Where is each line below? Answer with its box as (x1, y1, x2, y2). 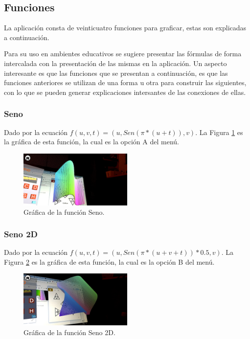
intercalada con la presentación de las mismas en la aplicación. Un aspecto (4, 58, 227, 68)
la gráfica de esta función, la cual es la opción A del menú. (4, 136, 179, 147)
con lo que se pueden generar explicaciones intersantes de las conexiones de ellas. (4, 87, 246, 97)
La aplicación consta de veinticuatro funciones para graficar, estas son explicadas (4, 23, 247, 33)
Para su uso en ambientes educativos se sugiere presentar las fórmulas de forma (4, 48, 242, 59)
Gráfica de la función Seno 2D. (23, 327, 115, 337)
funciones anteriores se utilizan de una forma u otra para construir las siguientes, (4, 77, 247, 88)
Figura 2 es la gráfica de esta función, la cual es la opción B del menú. (4, 256, 215, 267)
